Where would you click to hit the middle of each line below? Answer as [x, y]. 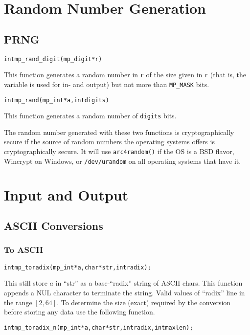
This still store [26, 283]
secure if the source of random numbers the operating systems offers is [109, 142]
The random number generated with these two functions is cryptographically [119, 132]
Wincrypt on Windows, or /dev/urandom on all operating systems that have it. [123, 161]
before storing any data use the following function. [80, 312]
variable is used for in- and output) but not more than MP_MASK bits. [107, 84]
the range [18, 302]
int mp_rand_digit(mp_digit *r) [53, 59]
